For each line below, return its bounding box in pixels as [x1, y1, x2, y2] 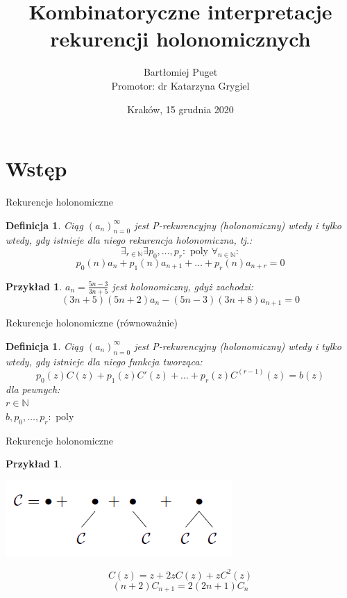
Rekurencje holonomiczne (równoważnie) [6, 315, 178, 330]
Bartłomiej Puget [143, 65, 218, 79]
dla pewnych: [6, 381, 60, 396]
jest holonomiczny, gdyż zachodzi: [112, 279, 254, 293]
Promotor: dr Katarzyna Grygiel [111, 78, 250, 92]
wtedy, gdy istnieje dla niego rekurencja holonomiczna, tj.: [6, 233, 253, 247]
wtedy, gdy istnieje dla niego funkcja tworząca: [6, 354, 203, 368]
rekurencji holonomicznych [50, 24, 311, 53]
